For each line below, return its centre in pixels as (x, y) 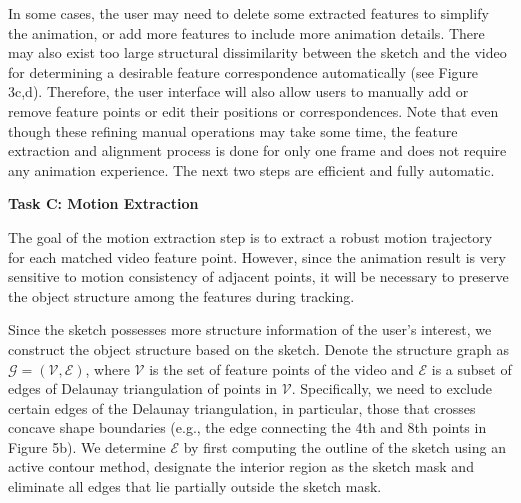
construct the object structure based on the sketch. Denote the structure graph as (258, 348)
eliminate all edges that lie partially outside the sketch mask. (195, 486)
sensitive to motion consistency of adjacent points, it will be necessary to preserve (258, 276)
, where (107, 368)
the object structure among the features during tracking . (181, 295)
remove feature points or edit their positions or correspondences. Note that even (253, 110)
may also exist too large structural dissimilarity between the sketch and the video (257, 52)
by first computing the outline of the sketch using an (344, 446)
